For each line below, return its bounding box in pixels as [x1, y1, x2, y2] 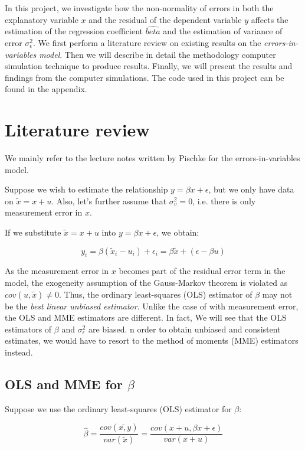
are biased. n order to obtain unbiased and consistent [88, 322, 281, 335]
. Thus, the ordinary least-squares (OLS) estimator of [59, 288, 252, 300]
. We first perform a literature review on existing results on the [33, 37, 261, 48]
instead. [5, 346, 33, 358]
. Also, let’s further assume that [51, 194, 167, 207]
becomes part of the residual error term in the [119, 265, 286, 277]
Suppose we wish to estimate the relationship [5, 183, 168, 195]
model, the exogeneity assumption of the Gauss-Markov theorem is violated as [5, 276, 288, 289]
